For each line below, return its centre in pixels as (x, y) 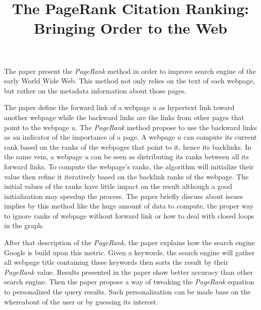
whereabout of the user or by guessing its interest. (81, 301)
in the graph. (24, 225)
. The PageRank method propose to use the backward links (166, 127)
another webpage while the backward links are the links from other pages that (124, 117)
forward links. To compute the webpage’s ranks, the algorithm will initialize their (129, 166)
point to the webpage (37, 127)
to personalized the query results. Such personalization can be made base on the (127, 292)
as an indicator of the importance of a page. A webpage (90, 137)
